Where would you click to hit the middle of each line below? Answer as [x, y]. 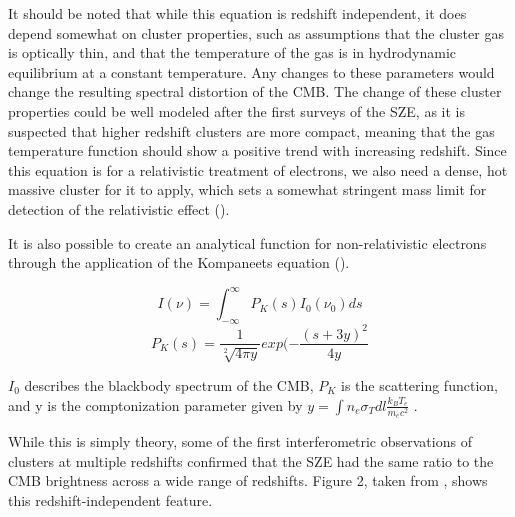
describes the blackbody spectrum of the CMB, [169, 384]
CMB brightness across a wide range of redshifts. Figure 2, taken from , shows [248, 480]
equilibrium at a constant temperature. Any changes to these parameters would [251, 71]
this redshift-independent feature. [110, 499]
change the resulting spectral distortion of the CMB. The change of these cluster [255, 91]
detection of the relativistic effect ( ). [119, 208]
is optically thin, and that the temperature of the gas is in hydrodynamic [232, 52]
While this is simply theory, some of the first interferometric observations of [240, 441]
